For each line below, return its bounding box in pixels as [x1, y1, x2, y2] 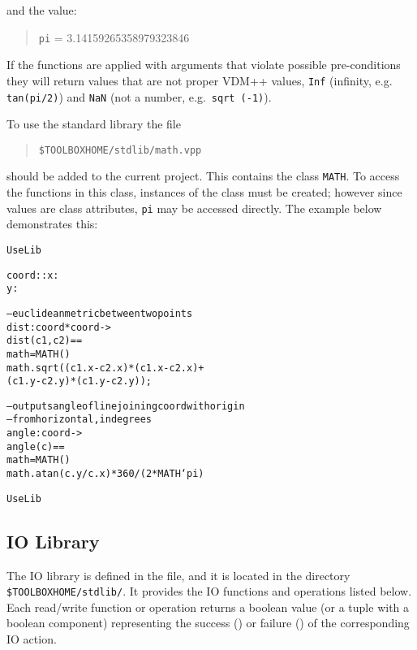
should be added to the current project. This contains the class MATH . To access [6, 167, 400, 184]
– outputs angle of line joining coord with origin [6, 400, 245, 412]
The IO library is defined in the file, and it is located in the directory [6, 566, 350, 583]
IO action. [6, 630, 57, 648]
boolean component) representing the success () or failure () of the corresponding [6, 614, 410, 631]
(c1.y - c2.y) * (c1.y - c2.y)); [6, 375, 153, 388]
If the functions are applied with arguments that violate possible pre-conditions [6, 56, 401, 73]
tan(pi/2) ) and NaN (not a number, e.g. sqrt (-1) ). [6, 88, 272, 105]
